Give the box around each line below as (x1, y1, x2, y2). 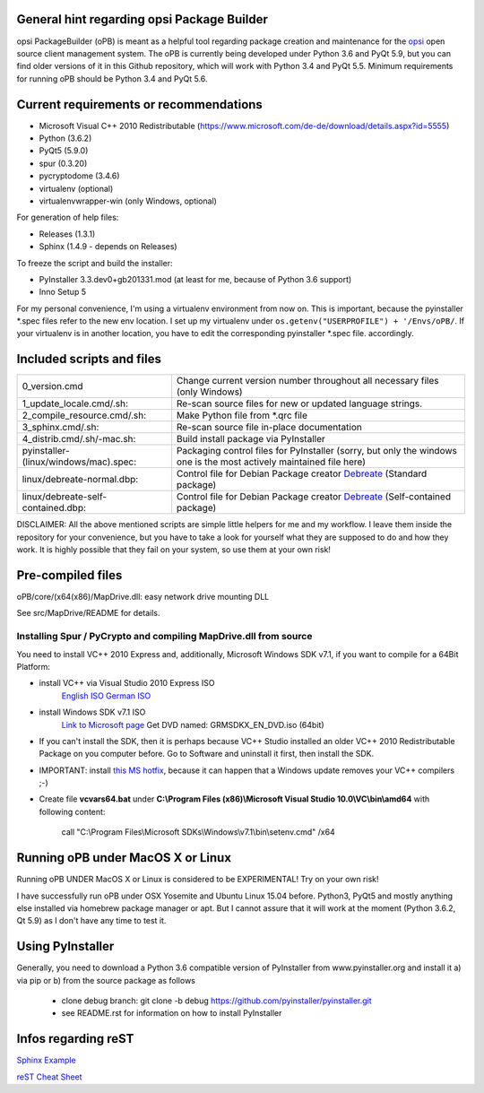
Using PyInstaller (16, 939, 115, 954)
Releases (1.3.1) (39, 229, 96, 239)
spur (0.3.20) (39, 158, 88, 169)
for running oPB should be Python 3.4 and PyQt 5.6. (16, 73, 208, 84)
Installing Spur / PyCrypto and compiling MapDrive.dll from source (16, 630, 313, 643)
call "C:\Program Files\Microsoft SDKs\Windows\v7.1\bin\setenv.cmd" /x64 (61, 827, 335, 837)
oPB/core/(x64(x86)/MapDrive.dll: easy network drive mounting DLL (16, 592, 270, 603)
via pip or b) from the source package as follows (16, 975, 196, 985)
